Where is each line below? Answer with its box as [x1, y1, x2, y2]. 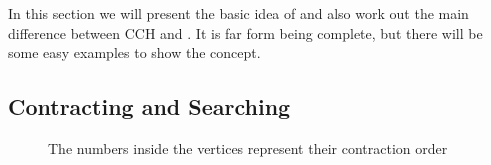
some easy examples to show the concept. [8, 42, 261, 63]
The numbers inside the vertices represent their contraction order [48, 137, 448, 158]
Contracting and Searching [8, 91, 291, 122]
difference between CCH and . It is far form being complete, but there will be [8, 22, 483, 43]
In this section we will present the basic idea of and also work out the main [8, 3, 469, 23]
